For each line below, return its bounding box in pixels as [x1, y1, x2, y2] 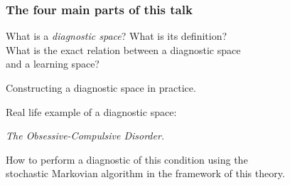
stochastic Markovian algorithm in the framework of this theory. [6, 166, 285, 181]
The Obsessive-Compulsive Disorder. [6, 128, 165, 143]
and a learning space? [6, 56, 100, 71]
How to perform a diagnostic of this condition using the [6, 152, 248, 166]
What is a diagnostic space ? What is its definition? [6, 28, 227, 43]
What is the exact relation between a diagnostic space [6, 42, 241, 57]
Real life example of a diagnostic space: [6, 104, 177, 119]
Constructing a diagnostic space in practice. [6, 80, 196, 95]
